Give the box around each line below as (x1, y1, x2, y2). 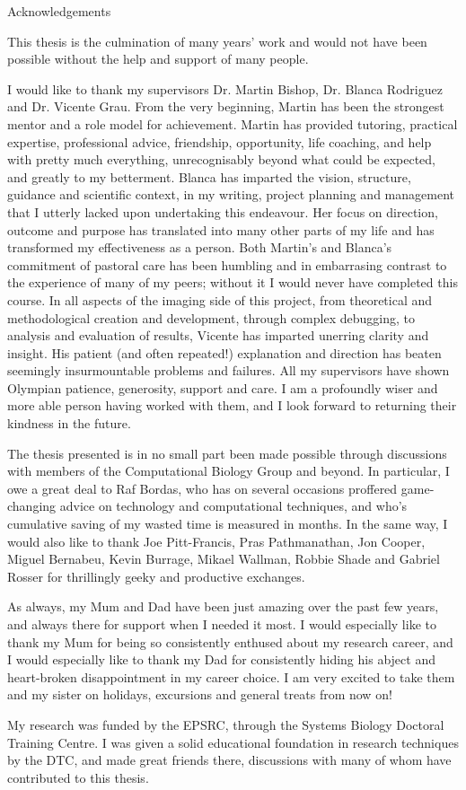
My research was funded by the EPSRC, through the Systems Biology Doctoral (7, 715, 444, 733)
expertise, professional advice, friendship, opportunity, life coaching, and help (7, 132, 432, 151)
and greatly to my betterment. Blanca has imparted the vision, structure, (7, 167, 411, 186)
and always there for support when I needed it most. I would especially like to (7, 615, 436, 633)
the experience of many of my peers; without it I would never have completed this (7, 273, 458, 292)
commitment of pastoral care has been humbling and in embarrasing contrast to (7, 255, 447, 274)
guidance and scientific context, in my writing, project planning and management (7, 185, 454, 204)
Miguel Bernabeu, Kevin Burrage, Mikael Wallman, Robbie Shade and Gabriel (7, 549, 440, 568)
